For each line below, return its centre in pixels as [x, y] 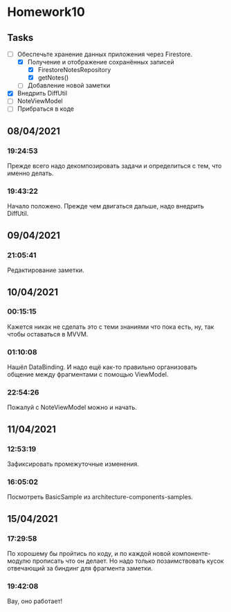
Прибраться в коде [46, 109]
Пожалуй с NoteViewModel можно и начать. [72, 407]
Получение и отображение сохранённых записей [101, 62]
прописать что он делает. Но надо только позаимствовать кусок [128, 561]
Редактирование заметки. [46, 270]
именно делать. [30, 173]
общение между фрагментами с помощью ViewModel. [88, 375]
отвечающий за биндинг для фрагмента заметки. [80, 568]
